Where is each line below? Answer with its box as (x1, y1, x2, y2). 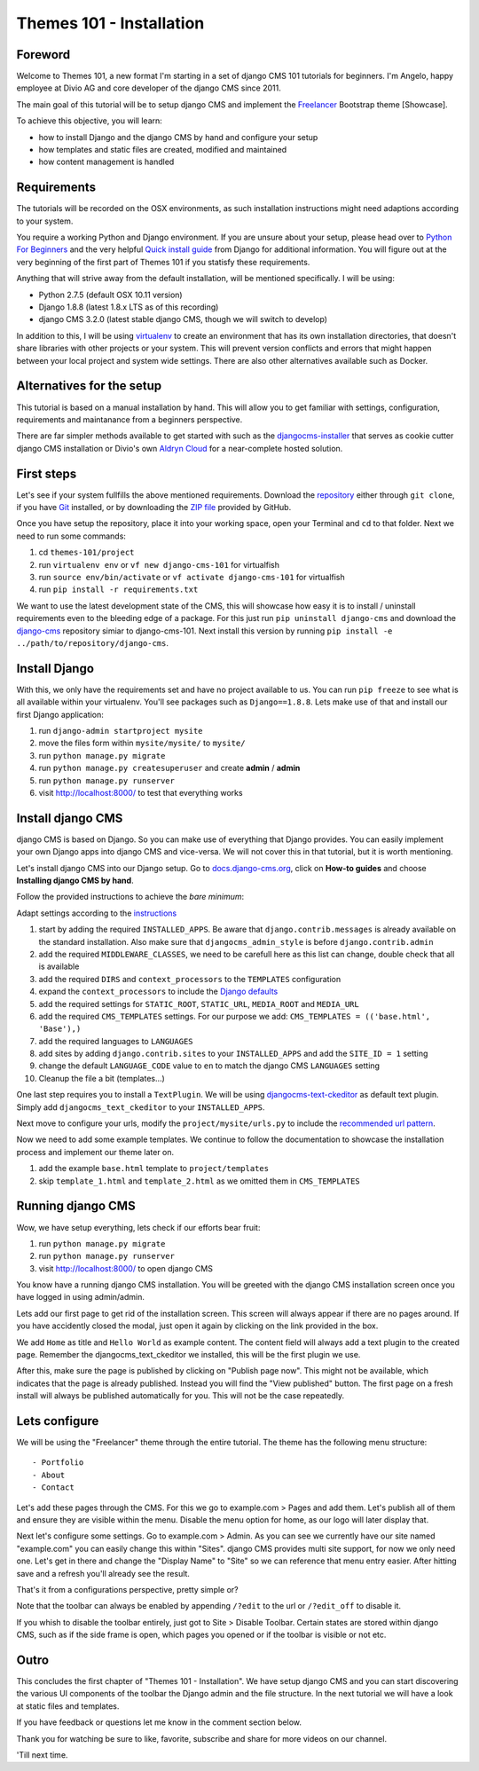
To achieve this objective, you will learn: (16, 115, 163, 126)
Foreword (16, 47, 71, 62)
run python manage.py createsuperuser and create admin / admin (38, 763, 301, 774)
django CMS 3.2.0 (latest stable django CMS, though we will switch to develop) (38, 314, 328, 325)
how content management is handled (38, 156, 175, 168)
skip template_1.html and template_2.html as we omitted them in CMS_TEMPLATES (38, 1176, 361, 1186)
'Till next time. (16, 1750, 68, 1760)
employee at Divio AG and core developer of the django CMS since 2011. (16, 83, 281, 93)
